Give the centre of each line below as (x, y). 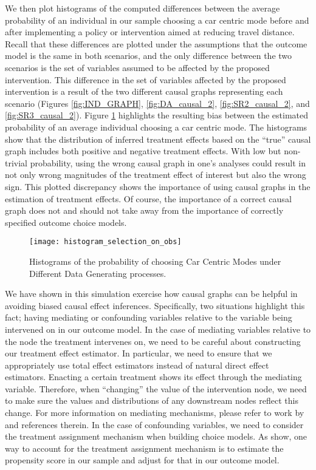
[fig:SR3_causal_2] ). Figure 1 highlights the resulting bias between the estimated (157, 115)
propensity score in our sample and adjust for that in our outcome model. (142, 460)
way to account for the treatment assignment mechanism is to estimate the (144, 448)
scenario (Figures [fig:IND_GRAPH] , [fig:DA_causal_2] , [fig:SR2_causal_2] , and (157, 103)
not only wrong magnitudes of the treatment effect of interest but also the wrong (156, 175)
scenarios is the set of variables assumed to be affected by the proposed (137, 67)
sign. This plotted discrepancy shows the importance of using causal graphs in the (158, 186)
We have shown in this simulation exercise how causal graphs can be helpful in (151, 294)
